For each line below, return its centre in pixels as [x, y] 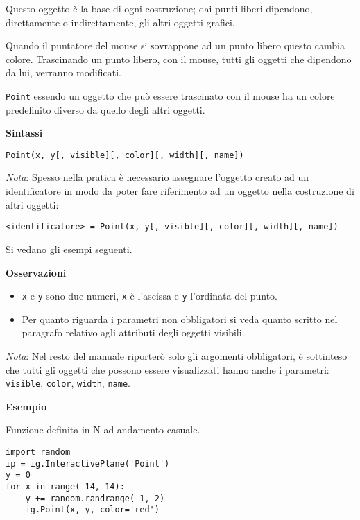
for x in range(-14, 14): [65, 486]
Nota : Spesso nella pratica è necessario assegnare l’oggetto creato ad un [157, 177]
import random [38, 452]
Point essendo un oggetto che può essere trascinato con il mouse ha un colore [170, 95]
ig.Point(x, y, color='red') [92, 510]
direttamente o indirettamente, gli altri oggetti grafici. [120, 22]
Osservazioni [36, 272]
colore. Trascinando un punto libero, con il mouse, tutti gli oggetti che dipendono [179, 59]
